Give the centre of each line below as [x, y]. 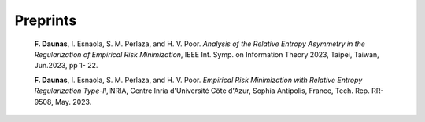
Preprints [46, 20]
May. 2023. [74, 102]
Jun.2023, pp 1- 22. [66, 66]
